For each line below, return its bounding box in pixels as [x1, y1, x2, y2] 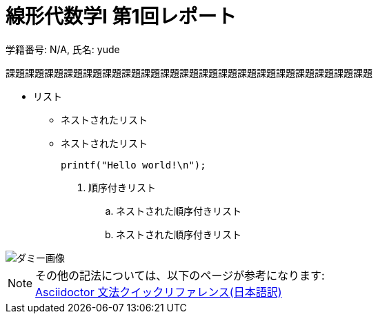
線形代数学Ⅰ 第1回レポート [6, 5, 237, 28]
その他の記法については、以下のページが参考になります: [35, 268, 325, 282]
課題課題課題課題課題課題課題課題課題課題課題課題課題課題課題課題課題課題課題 [6, 66, 372, 79]
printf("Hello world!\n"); [61, 159, 206, 171]
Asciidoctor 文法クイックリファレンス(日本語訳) [35, 284, 282, 299]
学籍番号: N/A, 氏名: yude [6, 43, 120, 55]
